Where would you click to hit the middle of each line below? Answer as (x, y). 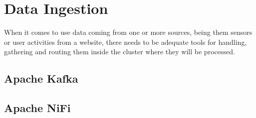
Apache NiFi (37, 108)
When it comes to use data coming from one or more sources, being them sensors (128, 32)
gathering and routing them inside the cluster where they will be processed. (120, 52)
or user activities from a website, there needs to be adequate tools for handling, (126, 42)
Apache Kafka (41, 78)
